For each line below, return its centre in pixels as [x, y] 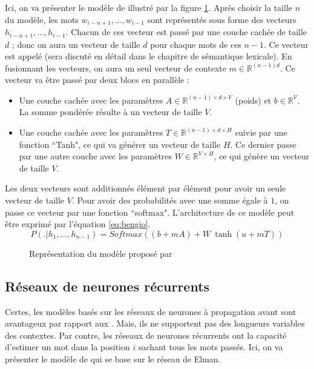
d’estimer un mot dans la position [67, 347]
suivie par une [261, 132]
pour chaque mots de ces [196, 44]
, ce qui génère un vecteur [262, 156]
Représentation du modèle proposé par [101, 253]
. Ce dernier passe [263, 144]
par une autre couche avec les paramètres [96, 156]
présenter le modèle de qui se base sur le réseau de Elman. [113, 358]
